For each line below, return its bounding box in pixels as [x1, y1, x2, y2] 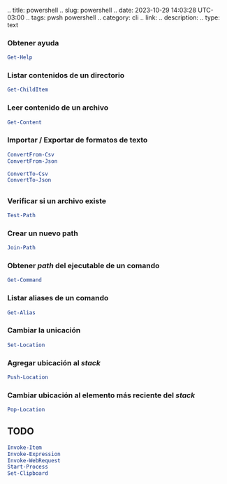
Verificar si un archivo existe [7, 196, 107, 205]
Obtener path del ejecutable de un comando [7, 261, 160, 271]
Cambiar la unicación [7, 325, 81, 335]
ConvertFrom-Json [7, 157, 58, 165]
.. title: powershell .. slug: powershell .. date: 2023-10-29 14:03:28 [7, 6, 197, 14]
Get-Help [7, 54, 33, 61]
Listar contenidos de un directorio [7, 71, 124, 80]
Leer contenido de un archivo [7, 103, 109, 112]
